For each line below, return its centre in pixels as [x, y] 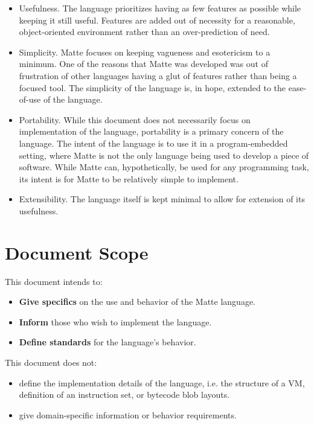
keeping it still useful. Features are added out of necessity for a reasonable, [157, 20]
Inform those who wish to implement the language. [115, 321]
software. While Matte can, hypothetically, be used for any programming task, [164, 167]
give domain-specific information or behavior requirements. [128, 414]
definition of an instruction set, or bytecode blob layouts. [124, 395]
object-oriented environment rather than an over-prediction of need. [144, 32]
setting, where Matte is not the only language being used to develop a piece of [164, 155]
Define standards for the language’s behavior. [107, 342]
